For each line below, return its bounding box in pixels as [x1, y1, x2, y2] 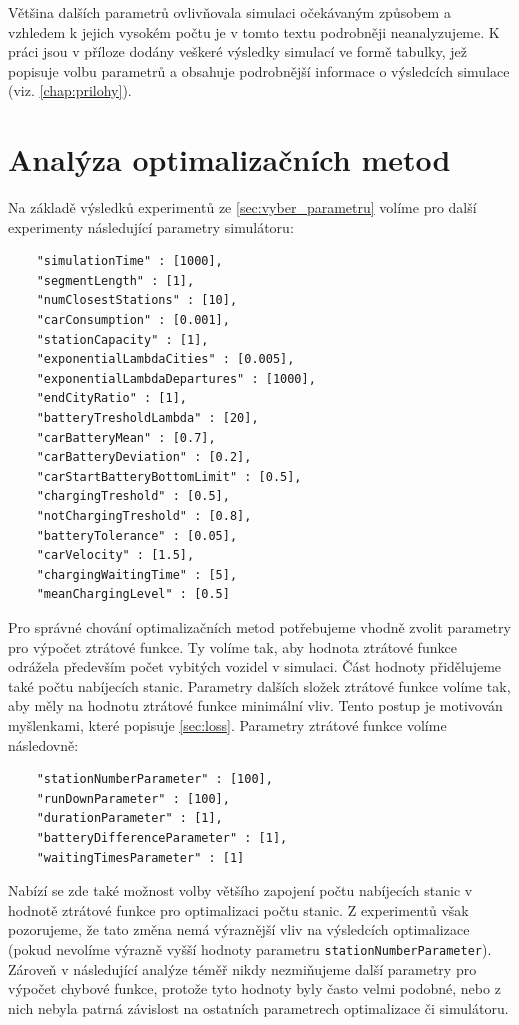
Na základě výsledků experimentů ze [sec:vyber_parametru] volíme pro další [8, 197, 477, 218]
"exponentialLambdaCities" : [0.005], [36, 352, 295, 367]
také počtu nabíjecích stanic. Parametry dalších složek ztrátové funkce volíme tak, [8, 675, 511, 696]
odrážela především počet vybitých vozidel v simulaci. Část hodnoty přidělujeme [8, 656, 502, 677]
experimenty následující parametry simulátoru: [8, 216, 294, 237]
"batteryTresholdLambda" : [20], [36, 411, 259, 426]
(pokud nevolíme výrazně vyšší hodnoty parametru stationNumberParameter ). [8, 938, 492, 959]
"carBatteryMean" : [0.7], [36, 430, 216, 445]
